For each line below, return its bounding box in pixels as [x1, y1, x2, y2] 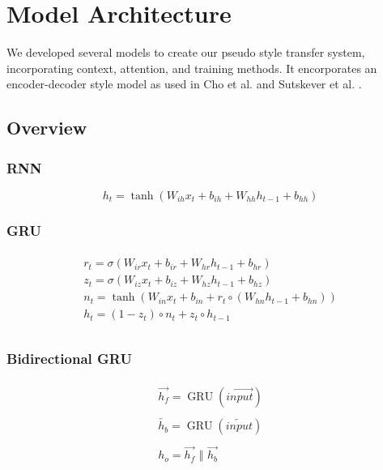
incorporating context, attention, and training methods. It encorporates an [6, 59, 377, 76]
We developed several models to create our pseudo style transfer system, [6, 44, 365, 61]
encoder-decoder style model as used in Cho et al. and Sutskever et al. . [6, 75, 362, 92]
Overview [6, 115, 87, 140]
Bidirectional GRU [6, 348, 132, 369]
